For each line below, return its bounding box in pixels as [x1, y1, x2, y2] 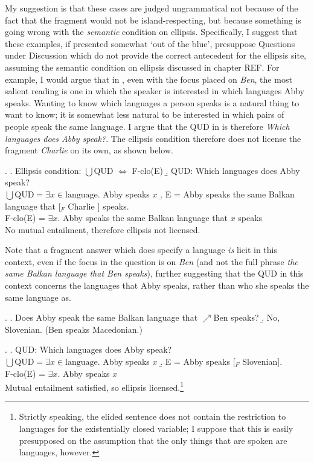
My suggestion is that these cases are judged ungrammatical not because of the [5, 2, 298, 14]
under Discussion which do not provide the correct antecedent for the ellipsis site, [5, 49, 306, 62]
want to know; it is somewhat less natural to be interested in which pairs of [5, 108, 284, 121]
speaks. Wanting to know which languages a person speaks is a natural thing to [5, 96, 300, 109]
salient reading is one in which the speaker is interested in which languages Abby [5, 85, 305, 97]
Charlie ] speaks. [68, 199, 129, 212]
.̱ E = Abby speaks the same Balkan [160, 187, 295, 200]
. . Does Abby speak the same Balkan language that [5, 311, 198, 324]
